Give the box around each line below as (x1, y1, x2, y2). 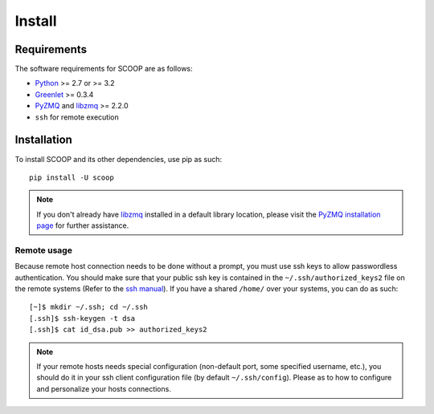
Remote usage (14, 245, 72, 256)
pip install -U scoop (29, 172, 114, 182)
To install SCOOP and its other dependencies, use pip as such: (14, 154, 223, 164)
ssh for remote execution (35, 112, 120, 122)
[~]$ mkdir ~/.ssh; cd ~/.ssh (29, 302, 149, 312)
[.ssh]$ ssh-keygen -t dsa (29, 314, 136, 323)
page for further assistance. (36, 221, 129, 230)
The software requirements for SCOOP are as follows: (14, 64, 193, 74)
